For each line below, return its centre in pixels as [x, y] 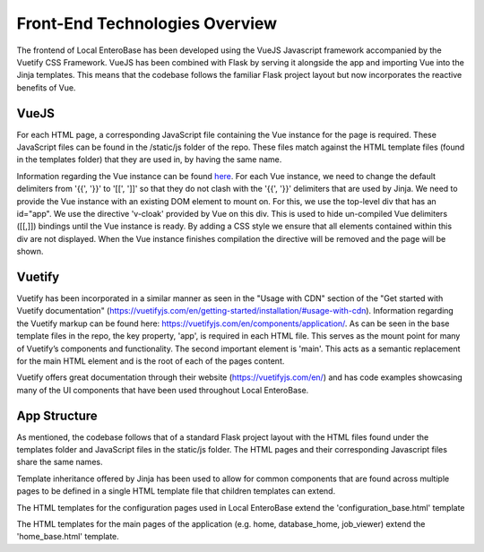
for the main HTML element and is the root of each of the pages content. [151, 361]
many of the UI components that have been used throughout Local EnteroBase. [163, 390]
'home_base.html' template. [68, 537]
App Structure [57, 415]
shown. [30, 252]
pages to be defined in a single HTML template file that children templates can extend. [176, 491]
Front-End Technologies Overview [147, 23]
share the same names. [60, 462]
